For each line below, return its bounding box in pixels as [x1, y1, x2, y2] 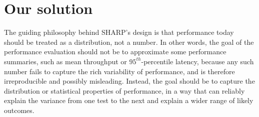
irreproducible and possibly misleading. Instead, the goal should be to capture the [4, 76, 255, 86]
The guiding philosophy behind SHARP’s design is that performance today [4, 27, 234, 37]
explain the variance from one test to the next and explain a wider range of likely [4, 95, 253, 106]
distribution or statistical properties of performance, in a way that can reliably [4, 85, 245, 96]
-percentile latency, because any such [141, 56, 254, 66]
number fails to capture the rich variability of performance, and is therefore [4, 66, 235, 76]
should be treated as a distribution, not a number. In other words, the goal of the [4, 36, 254, 47]
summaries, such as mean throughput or [4, 56, 127, 66]
